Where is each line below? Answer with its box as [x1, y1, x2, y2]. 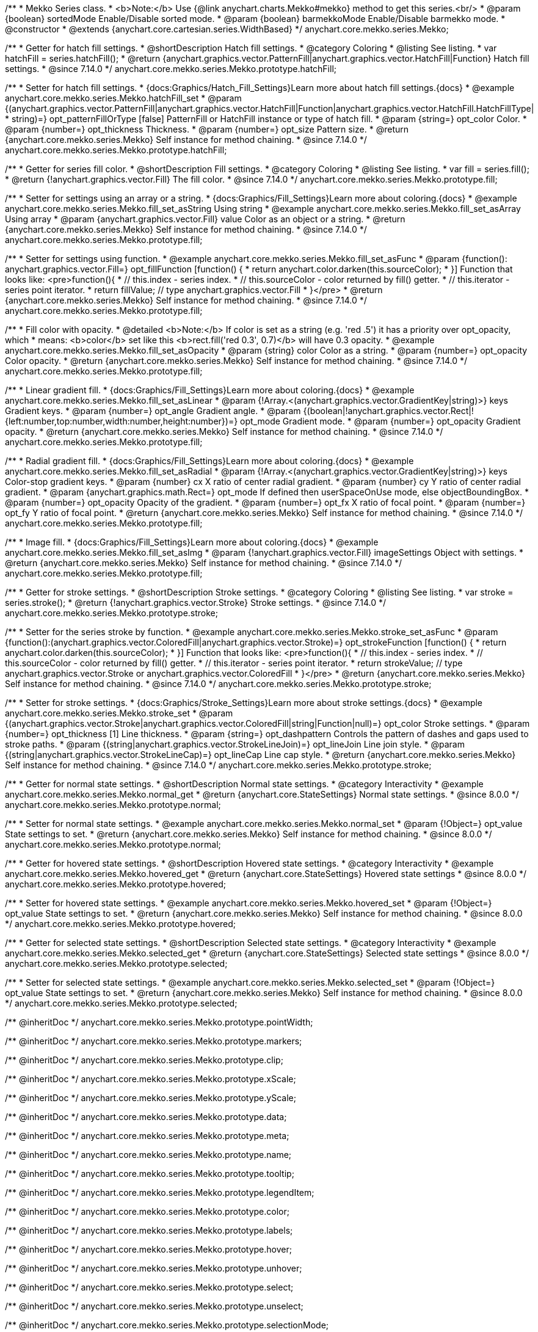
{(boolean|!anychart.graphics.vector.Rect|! [303, 406, 474, 416]
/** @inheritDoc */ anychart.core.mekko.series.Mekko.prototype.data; [5, 1112, 287, 1122]
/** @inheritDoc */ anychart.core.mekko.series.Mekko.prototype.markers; [5, 1036, 302, 1046]
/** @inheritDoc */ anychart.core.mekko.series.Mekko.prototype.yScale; [5, 1093, 296, 1103]
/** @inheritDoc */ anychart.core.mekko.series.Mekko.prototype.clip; [5, 1055, 283, 1065]
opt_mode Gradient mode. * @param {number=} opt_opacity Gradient [240, 416, 521, 426]
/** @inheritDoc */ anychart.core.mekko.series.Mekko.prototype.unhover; [5, 1263, 302, 1273]
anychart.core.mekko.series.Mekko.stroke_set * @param [5, 708, 233, 718]
